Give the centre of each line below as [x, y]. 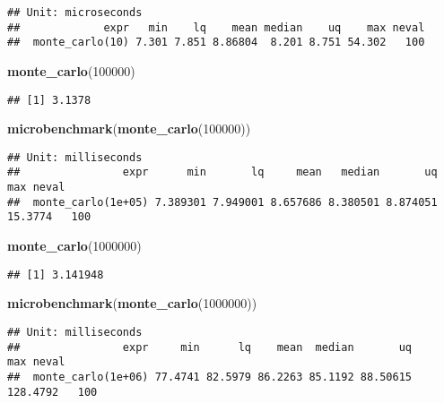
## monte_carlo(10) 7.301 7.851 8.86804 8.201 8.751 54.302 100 [216, 43]
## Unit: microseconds [75, 13]
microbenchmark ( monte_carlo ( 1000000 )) [132, 303]
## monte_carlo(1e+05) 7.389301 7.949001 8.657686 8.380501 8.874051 [222, 202]
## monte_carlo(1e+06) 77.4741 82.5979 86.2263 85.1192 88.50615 [210, 377]
